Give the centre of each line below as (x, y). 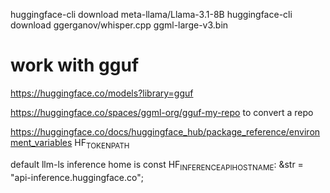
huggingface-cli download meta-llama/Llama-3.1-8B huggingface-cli (151, 14)
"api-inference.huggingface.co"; (77, 177)
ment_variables (41, 142)
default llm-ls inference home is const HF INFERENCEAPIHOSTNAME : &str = (157, 165)
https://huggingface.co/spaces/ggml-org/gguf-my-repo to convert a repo (162, 112)
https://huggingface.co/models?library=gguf (102, 93)
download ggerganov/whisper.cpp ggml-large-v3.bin (119, 25)
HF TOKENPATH (102, 143)
